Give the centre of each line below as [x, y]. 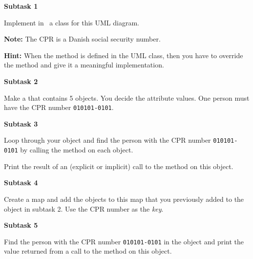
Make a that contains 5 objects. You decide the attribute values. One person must [127, 97]
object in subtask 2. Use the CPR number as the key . [84, 208]
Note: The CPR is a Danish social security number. [82, 39]
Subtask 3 [21, 123]
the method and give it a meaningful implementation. [84, 65]
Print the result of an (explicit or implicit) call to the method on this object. [119, 166]
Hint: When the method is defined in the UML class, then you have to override [124, 55]
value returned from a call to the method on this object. [88, 251]
